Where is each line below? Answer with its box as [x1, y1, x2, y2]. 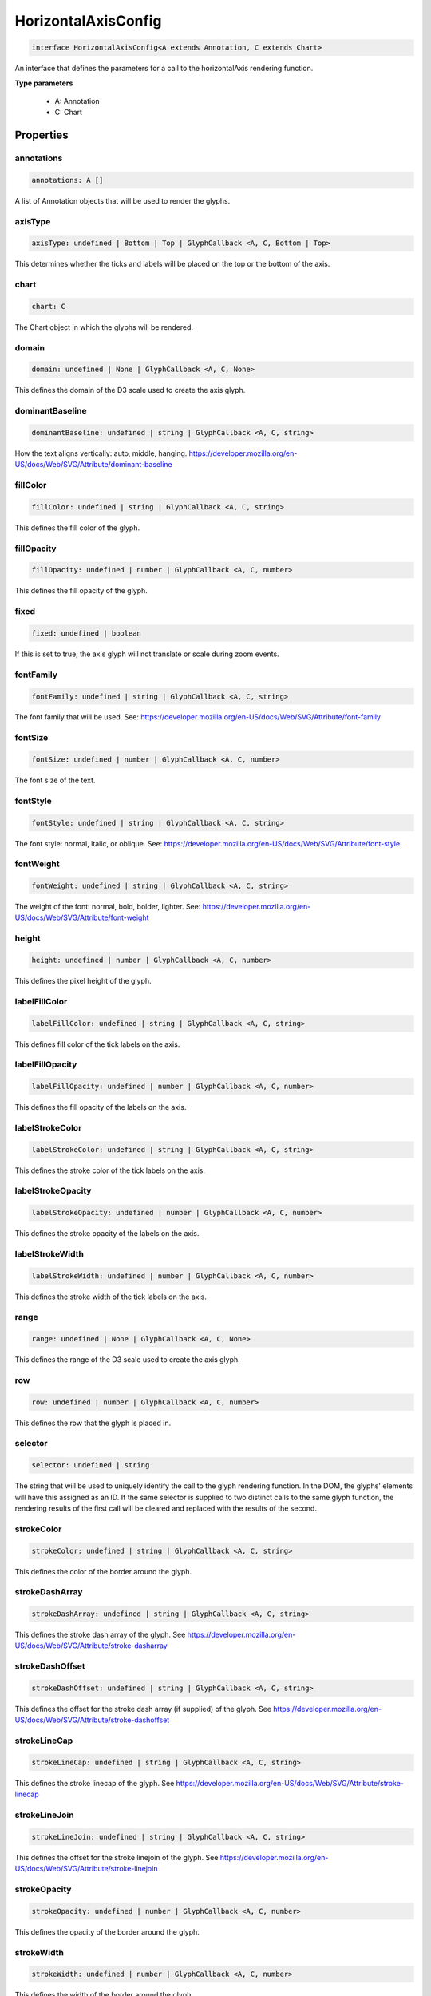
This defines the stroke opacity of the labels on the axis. [14, 1229, 200, 1238]
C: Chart [54, 108, 83, 117]
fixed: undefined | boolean [31, 628, 141, 638]
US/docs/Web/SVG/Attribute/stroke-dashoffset [14, 1715, 170, 1725]
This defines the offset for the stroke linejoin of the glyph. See [14, 1852, 219, 1862]
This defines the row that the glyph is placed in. [14, 1418, 172, 1428]
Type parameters [14, 78, 73, 88]
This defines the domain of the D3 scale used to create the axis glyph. [14, 386, 246, 395]
